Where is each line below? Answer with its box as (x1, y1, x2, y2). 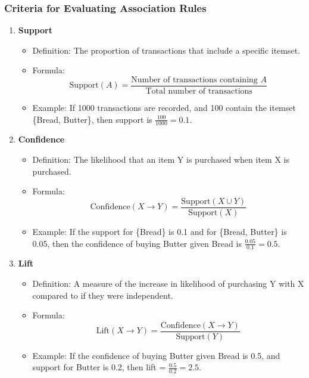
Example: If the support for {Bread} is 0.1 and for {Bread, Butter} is (32, 225, 287, 237)
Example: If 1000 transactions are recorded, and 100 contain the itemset (32, 101, 296, 114)
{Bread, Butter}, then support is (32, 113, 152, 125)
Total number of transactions (145, 87, 252, 96)
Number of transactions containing (131, 76, 258, 84)
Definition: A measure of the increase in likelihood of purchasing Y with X (32, 277, 304, 289)
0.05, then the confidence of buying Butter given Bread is (32, 237, 242, 249)
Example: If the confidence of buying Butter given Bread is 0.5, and (32, 349, 280, 361)
